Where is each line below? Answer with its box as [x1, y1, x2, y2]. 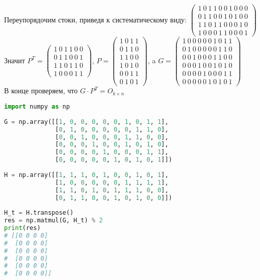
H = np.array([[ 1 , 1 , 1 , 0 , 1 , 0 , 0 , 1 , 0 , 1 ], [4, 171, 169, 179]
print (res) [4, 224, 41, 232]
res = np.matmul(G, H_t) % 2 [4, 217, 103, 224]
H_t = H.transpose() [4, 209, 74, 217]
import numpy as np [4, 103, 70, 111]
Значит [4, 55, 25, 65]
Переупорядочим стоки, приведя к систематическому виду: [4, 14, 187, 24]
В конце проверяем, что [4, 85, 78, 96]
